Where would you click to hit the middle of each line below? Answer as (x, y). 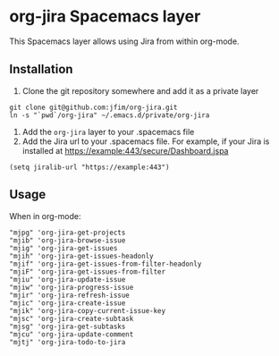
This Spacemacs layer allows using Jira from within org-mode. (124, 41)
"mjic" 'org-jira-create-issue (68, 303)
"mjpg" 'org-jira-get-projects (68, 233)
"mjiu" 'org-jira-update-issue (68, 279)
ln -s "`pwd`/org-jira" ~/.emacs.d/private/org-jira (110, 115)
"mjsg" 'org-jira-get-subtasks (68, 326)
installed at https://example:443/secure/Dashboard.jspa (125, 150)
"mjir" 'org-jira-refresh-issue (69, 295)
